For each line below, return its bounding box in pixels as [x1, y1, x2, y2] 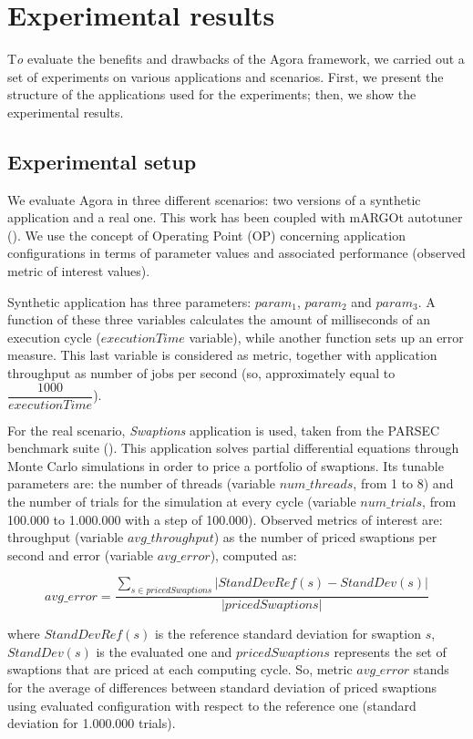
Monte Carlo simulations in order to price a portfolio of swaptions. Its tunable [7, 456, 444, 475]
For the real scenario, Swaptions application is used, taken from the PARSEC [7, 420, 440, 439]
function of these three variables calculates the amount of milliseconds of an [7, 310, 431, 329]
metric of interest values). [7, 262, 150, 281]
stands [413, 660, 449, 679]
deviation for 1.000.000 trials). [7, 713, 176, 733]
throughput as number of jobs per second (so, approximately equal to [7, 364, 396, 383]
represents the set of [334, 641, 447, 661]
